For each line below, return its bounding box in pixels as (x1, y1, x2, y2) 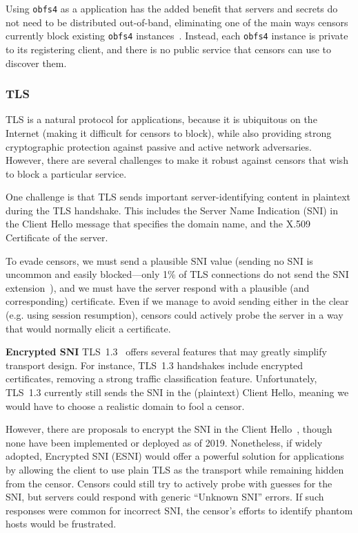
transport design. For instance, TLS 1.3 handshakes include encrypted (6, 357, 304, 372)
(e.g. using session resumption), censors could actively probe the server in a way (6, 308, 344, 322)
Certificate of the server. (6, 230, 108, 245)
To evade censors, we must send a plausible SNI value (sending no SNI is (6, 253, 313, 268)
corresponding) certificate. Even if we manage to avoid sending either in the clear (6, 294, 349, 308)
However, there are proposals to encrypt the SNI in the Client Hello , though (6, 422, 332, 436)
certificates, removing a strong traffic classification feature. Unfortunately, (6, 371, 317, 386)
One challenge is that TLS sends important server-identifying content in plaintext (6, 189, 350, 204)
